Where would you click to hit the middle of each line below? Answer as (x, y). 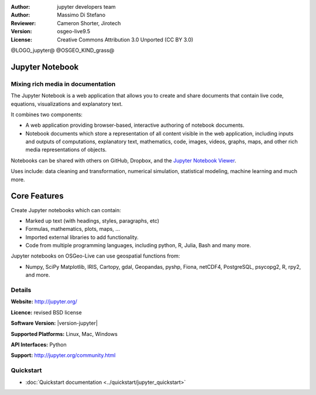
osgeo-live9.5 (74, 32)
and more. (38, 275)
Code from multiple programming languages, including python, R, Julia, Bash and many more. (138, 245)
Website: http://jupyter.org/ (44, 302)
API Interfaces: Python (39, 344)
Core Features (37, 196)
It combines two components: (47, 115)
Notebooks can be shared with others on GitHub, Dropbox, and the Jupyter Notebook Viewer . (123, 160)
